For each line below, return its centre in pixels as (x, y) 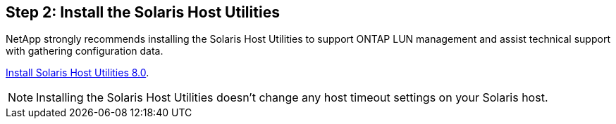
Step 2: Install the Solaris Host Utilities (143, 12)
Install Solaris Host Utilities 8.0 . (78, 73)
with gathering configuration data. (85, 51)
